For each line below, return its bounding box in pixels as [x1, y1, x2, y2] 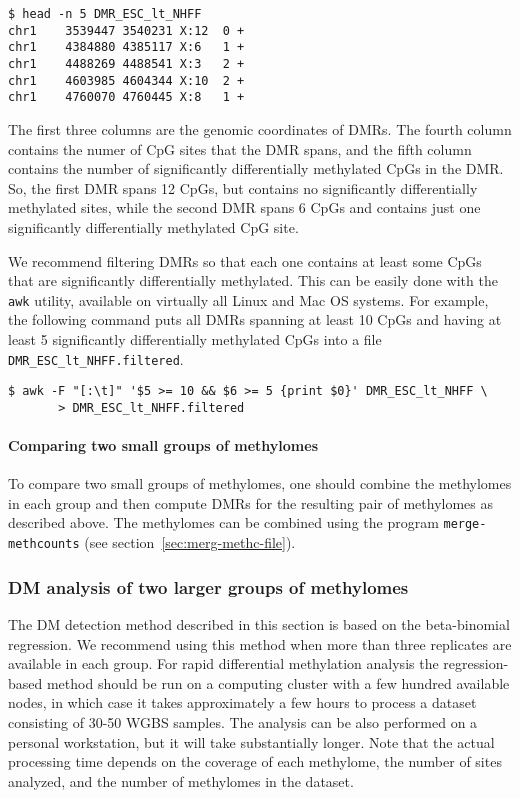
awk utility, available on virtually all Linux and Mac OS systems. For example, [8, 289, 489, 310]
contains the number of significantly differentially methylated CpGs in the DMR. [8, 158, 504, 179]
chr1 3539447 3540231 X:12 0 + [8, 23, 245, 38]
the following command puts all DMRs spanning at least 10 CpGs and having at [8, 309, 502, 330]
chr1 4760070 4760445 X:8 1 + [8, 90, 245, 105]
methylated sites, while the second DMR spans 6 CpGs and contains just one [8, 197, 481, 218]
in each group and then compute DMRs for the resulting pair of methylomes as [8, 492, 494, 513]
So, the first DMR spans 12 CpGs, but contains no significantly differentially [8, 177, 478, 198]
